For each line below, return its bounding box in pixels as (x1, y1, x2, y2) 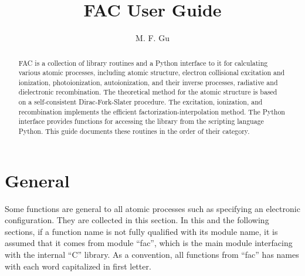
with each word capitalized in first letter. (5, 260, 151, 272)
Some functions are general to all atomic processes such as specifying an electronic (5, 202, 300, 214)
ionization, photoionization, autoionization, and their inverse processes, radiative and (18, 77, 278, 87)
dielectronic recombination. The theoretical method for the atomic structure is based (18, 87, 277, 97)
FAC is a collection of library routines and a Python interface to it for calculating (18, 58, 268, 68)
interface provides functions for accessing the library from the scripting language (18, 116, 264, 126)
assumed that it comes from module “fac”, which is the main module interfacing (5, 237, 293, 249)
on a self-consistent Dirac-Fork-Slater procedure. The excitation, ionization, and (18, 97, 263, 107)
